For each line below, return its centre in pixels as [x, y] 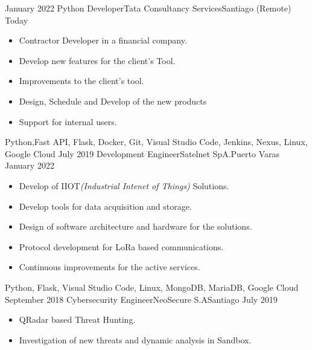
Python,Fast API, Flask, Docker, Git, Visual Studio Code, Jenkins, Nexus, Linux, [156, 142]
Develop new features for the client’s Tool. [97, 60]
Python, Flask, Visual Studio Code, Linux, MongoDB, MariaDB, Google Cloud [152, 287]
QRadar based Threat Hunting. [77, 319]
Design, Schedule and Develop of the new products [113, 101]
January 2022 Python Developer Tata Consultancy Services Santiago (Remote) [148, 8]
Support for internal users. [68, 121]
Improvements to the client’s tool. [81, 81]
